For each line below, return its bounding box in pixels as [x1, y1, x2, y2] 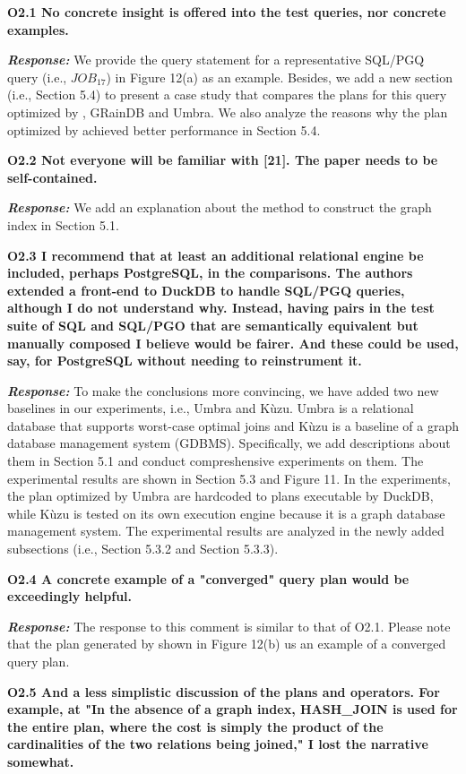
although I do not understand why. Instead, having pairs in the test [7, 298, 435, 317]
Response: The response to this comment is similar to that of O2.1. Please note [7, 616, 451, 635]
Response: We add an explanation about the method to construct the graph [7, 198, 432, 217]
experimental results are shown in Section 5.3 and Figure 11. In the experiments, [7, 469, 451, 487]
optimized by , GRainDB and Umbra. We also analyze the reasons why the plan [7, 102, 448, 121]
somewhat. [7, 752, 74, 770]
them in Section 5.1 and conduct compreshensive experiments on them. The [7, 451, 424, 470]
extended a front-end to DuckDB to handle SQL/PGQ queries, [7, 280, 405, 299]
